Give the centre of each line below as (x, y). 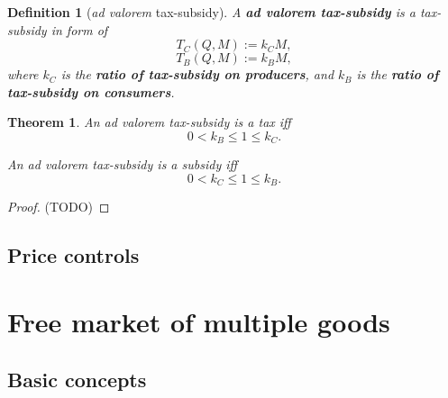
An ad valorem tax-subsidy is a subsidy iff (123, 164)
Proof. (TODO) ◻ (59, 207)
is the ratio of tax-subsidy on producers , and (197, 74)
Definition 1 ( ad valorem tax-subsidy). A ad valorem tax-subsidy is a (211, 12)
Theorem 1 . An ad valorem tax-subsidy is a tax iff (149, 122)
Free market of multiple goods (199, 322)
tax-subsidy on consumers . (91, 91)
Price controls (73, 255)
